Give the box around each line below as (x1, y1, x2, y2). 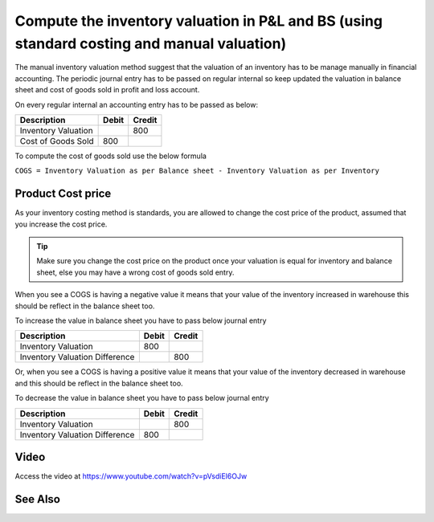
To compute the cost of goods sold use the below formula (14, 151, 207, 161)
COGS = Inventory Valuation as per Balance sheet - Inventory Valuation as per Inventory (14, 166, 379, 176)
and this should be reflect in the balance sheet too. (14, 378, 184, 388)
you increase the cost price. (14, 219, 108, 229)
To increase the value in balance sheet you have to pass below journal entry (14, 316, 267, 325)
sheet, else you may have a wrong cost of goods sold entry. (36, 267, 235, 277)
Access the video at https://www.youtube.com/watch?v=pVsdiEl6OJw (14, 471, 248, 481)
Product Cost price (14, 187, 112, 201)
